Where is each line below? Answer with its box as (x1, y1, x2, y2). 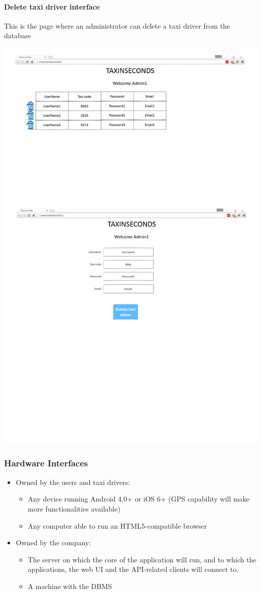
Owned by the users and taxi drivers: (16, 476, 130, 487)
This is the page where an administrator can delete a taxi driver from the (4, 20, 230, 31)
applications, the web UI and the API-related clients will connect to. (28, 564, 239, 574)
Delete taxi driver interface (4, 1, 100, 12)
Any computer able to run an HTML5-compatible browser (28, 520, 207, 531)
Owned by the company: (16, 537, 91, 548)
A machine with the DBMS (28, 580, 112, 591)
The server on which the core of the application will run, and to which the (28, 554, 256, 564)
